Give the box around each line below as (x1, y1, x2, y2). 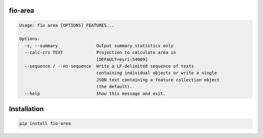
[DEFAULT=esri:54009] (96, 57, 148, 62)
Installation (9, 105, 44, 113)
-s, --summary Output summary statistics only (24, 43, 174, 48)
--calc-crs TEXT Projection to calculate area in (24, 50, 176, 56)
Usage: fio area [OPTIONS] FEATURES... (19, 22, 114, 28)
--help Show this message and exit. (24, 91, 166, 96)
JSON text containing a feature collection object (96, 77, 220, 82)
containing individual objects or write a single (96, 70, 217, 76)
